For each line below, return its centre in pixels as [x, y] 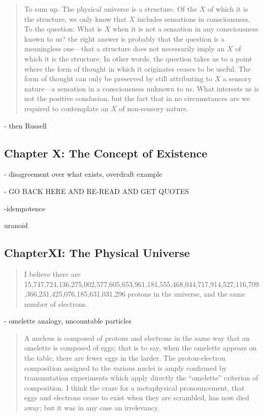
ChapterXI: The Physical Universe [97, 253]
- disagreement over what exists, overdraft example [83, 174]
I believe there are [52, 274]
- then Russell [25, 125]
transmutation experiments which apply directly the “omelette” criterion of [141, 378]
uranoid [16, 225]
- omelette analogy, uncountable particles [68, 321]
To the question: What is [63, 29]
